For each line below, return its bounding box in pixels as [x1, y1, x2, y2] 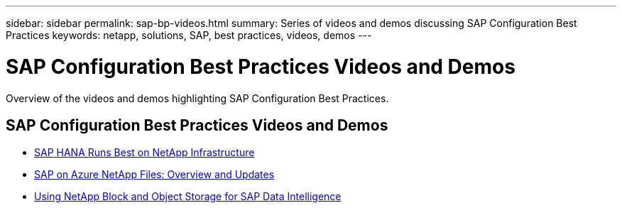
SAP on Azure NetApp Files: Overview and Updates [34, 168, 275, 181]
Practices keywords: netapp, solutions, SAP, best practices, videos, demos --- [6, 29, 372, 41]
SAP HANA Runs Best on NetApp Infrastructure [34, 146, 255, 159]
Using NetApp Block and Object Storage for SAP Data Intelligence [34, 190, 342, 203]
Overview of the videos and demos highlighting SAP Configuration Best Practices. [6, 92, 389, 104]
